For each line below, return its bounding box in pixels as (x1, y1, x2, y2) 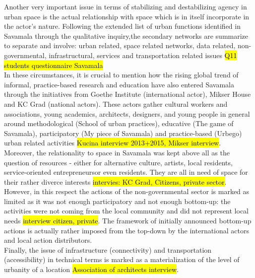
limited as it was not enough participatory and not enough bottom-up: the (4, 196, 231, 206)
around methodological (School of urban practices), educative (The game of (4, 118, 234, 129)
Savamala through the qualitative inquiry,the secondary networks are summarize (4, 30, 249, 41)
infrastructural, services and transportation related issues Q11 (49, 50, 237, 60)
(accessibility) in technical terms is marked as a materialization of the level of (4, 254, 240, 265)
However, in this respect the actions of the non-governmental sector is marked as (4, 186, 250, 197)
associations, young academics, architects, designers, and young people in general (4, 108, 250, 119)
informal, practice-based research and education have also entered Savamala (4, 79, 234, 89)
